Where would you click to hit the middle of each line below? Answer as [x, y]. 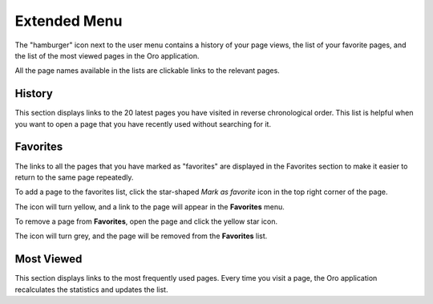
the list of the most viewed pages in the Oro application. [107, 55]
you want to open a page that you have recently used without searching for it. [143, 124]
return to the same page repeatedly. [74, 177]
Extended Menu [69, 21]
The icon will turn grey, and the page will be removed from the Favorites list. [141, 236]
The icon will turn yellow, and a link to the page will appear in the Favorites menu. [150, 207]
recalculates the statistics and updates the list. [91, 290]
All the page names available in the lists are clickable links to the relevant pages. [147, 71]
